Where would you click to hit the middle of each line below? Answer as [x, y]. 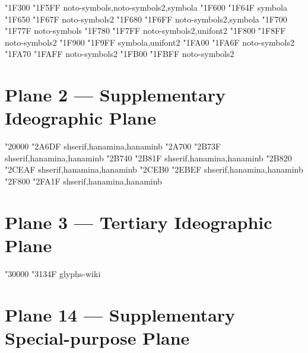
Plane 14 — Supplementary [120, 314]
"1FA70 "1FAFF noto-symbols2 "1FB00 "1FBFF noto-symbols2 [120, 54]
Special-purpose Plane [97, 337]
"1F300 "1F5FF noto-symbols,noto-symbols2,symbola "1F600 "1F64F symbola [146, 7]
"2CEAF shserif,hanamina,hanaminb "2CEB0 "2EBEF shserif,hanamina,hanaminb [154, 169]
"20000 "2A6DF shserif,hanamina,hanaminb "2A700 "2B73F [113, 146]
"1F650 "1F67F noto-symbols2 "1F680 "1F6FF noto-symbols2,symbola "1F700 [146, 19]
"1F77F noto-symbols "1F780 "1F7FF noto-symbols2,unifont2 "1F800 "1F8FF [145, 31]
